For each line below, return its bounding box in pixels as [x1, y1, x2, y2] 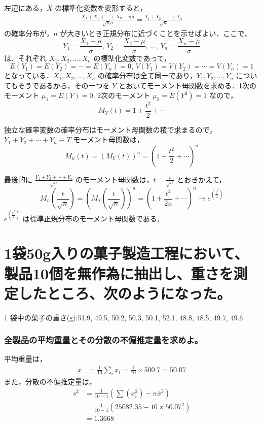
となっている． [4, 70, 53, 81]
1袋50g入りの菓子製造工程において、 [4, 243, 249, 264]
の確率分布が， [4, 27, 54, 38]
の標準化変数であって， [93, 52, 171, 63]
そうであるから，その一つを [18, 80, 110, 90]
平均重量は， [4, 353, 47, 364]
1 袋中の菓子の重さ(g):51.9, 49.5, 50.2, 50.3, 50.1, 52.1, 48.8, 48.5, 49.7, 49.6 [4, 312, 243, 322]
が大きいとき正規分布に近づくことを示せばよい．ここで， [60, 27, 251, 38]
